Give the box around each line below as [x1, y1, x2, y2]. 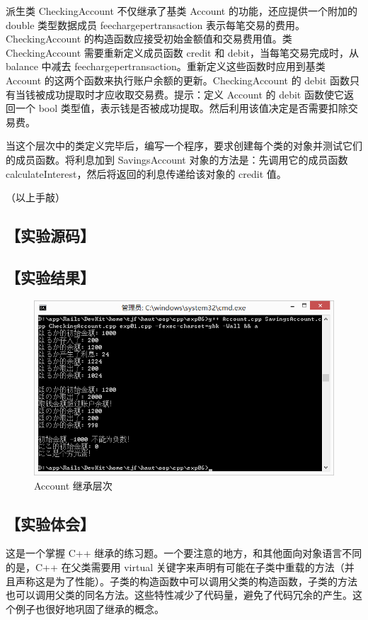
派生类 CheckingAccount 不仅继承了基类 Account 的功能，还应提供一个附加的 [6, 4, 357, 18]
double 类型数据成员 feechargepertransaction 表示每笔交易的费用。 [6, 17, 305, 32]
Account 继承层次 [34, 478, 113, 492]
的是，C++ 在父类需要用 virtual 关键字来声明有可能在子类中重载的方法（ [6, 560, 345, 575]
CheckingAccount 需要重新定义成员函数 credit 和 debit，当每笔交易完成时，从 [6, 45, 359, 60]
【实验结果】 [6, 266, 95, 288]
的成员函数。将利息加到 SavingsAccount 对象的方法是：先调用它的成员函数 [6, 152, 348, 167]
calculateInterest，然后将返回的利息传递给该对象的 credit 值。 [6, 166, 287, 181]
